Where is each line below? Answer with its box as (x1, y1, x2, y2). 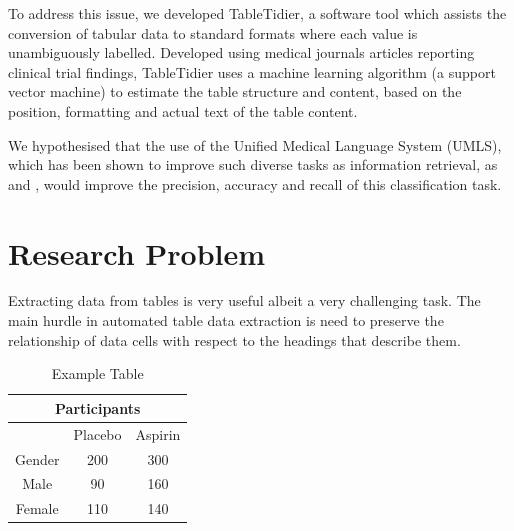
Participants (55, 397, 141, 418)
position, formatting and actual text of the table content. (8, 100, 358, 121)
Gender (15, 448, 60, 469)
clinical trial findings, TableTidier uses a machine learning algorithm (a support (8, 61, 496, 82)
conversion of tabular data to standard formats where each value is (8, 22, 418, 43)
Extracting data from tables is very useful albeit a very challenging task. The (8, 290, 481, 311)
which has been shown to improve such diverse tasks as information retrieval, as (8, 154, 498, 175)
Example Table (51, 363, 144, 384)
